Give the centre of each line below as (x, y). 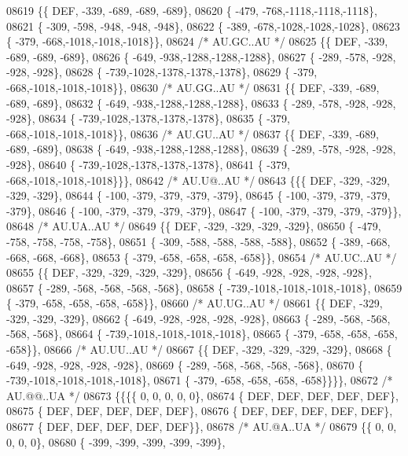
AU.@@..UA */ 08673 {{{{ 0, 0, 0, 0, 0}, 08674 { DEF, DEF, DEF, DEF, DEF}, (202, 395)
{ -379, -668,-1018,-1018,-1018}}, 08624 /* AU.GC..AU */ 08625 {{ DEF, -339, (197, 41)
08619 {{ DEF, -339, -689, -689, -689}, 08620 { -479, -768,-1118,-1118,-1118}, (192, 10)
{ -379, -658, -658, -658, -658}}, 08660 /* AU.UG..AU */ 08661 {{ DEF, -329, (195, 303)
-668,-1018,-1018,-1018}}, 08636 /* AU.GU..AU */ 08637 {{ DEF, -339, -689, (193, 133)
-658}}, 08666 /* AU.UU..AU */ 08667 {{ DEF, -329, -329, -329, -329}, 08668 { (199, 349)
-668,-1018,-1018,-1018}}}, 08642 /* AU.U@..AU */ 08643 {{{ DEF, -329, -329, (198, 180)
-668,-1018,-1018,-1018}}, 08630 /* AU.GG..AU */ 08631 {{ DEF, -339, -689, (193, 87)
